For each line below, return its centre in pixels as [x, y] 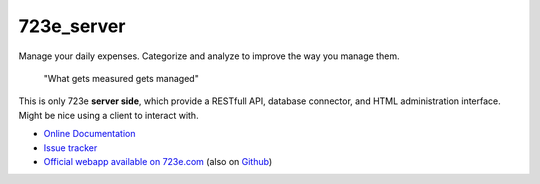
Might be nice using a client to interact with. [108, 115]
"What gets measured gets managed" [121, 78]
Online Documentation [89, 134]
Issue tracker [70, 147]
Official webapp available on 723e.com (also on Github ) [158, 161]
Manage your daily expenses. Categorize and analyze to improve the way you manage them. [209, 56]
